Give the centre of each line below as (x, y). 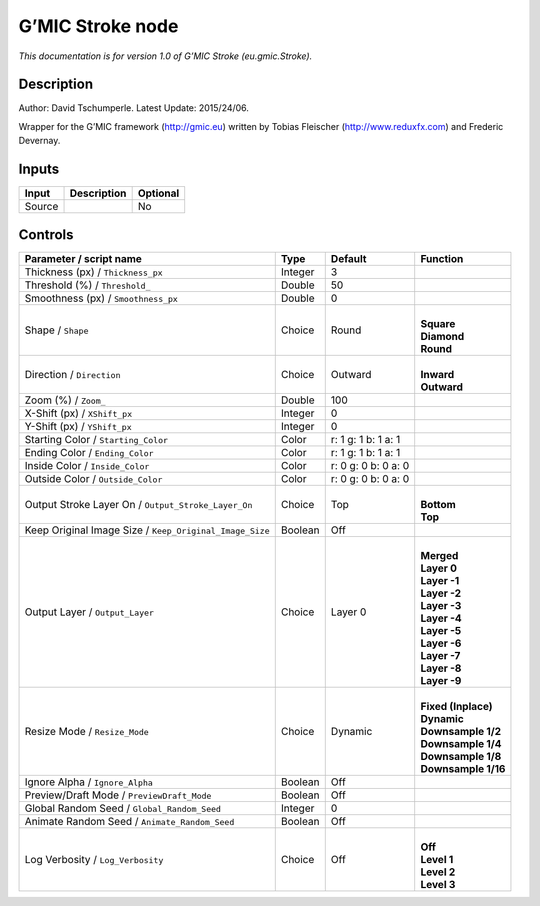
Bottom (438, 504)
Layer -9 (441, 680)
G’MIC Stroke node (98, 26)
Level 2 (438, 872)
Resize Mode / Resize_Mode (86, 731)
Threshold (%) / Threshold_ (87, 285)
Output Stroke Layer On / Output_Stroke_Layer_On (138, 504)
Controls (46, 234)
